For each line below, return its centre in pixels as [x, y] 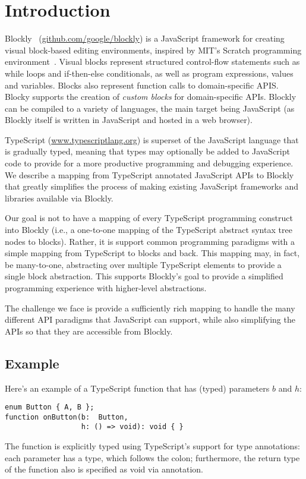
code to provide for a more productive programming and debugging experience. [149, 163]
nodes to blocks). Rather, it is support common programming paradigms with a [150, 241]
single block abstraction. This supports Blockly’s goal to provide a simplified [144, 276]
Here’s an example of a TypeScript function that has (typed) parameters [137, 388]
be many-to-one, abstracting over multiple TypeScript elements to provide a [143, 264]
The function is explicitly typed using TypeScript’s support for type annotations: [152, 446]
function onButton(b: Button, [67, 417]
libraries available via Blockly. [59, 198]
